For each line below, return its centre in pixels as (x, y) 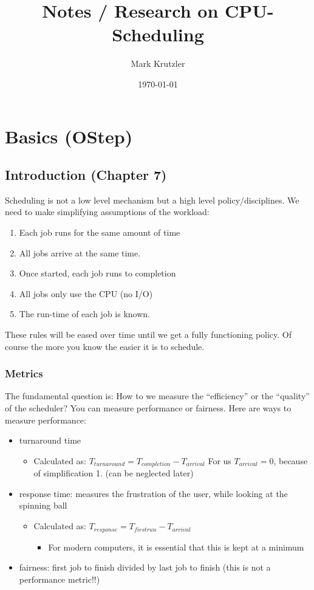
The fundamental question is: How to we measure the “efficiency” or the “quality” (157, 396)
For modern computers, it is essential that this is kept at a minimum (176, 547)
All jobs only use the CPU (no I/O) (86, 293)
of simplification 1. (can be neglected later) (114, 473)
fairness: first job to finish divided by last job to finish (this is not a (145, 567)
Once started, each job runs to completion (97, 273)
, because (291, 460)
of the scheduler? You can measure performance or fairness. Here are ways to (148, 408)
